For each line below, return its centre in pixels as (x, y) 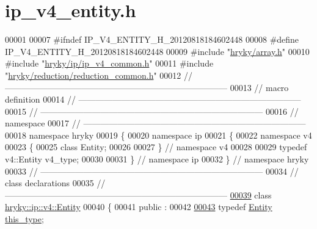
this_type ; (24, 219)
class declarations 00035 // (55, 183)
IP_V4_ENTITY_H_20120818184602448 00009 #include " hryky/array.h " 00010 (157, 51)
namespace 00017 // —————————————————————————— (155, 123)
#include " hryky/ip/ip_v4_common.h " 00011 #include (109, 63)
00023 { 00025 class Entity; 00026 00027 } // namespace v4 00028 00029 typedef (156, 147)
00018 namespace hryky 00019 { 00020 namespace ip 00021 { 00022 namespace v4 (158, 135)
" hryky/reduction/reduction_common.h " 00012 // (99, 75)
